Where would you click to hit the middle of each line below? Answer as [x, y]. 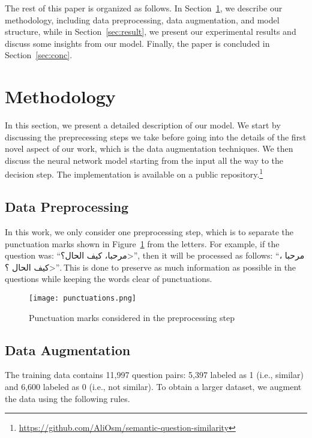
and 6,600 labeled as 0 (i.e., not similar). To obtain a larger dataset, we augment [153, 386]
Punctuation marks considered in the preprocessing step [132, 317]
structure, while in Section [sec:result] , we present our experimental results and [151, 31]
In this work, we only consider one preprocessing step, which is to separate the [149, 231]
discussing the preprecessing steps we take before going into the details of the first [156, 136]
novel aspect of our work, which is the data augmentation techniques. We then [149, 148]
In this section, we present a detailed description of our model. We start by [143, 125]
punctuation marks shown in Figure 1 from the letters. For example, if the [142, 243]
